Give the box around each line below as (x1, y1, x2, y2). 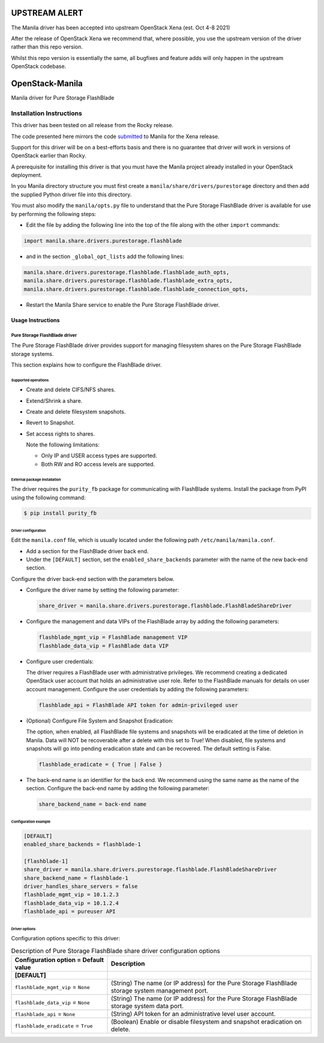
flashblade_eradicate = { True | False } (38, 761, 163, 768)
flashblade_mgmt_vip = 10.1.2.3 (23, 891, 119, 898)
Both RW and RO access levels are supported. (41, 460, 155, 467)
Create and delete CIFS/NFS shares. (26, 386, 116, 393)
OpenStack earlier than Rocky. (11, 152, 86, 159)
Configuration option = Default (14, 955, 104, 964)
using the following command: (11, 494, 86, 501)
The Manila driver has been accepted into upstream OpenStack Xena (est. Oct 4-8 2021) (11, 24, 230, 31)
